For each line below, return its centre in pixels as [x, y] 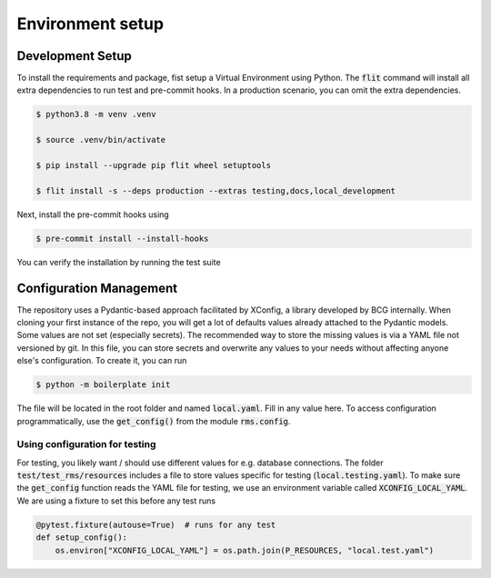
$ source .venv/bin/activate [101, 140]
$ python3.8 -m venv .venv [96, 115]
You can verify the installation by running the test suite [119, 262]
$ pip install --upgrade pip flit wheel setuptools [154, 165]
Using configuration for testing [86, 444]
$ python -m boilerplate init [103, 385]
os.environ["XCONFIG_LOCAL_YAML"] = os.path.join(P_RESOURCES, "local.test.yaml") [245, 550]
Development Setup [74, 56]
